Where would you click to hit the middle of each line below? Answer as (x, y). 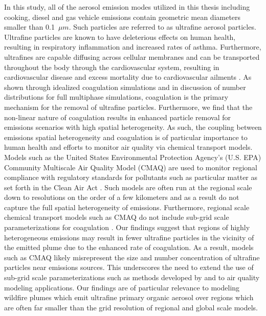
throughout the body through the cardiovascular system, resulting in (112, 67)
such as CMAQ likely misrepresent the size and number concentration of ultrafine (132, 257)
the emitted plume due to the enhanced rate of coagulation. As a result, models (129, 247)
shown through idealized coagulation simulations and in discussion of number (125, 87)
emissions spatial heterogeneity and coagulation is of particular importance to (126, 137)
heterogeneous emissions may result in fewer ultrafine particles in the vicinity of (129, 237)
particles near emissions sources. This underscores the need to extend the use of (129, 267)
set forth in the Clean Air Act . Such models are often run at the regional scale (128, 187)
